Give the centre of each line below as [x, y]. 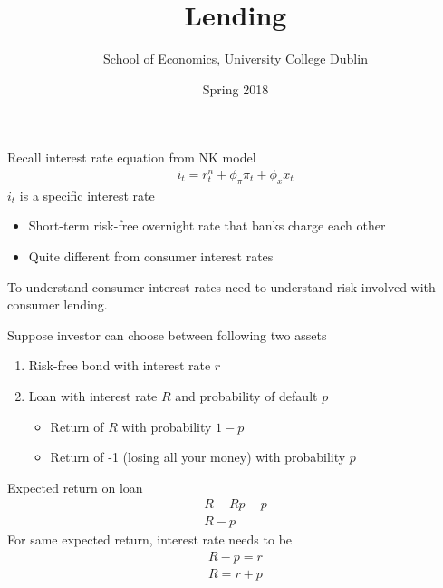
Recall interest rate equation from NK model [132, 157]
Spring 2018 [236, 88]
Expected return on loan [75, 487]
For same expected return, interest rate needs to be [150, 539]
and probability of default [246, 395]
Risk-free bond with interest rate [120, 365]
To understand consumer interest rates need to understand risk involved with [221, 286]
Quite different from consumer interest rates [151, 256]
